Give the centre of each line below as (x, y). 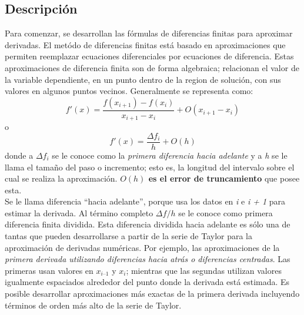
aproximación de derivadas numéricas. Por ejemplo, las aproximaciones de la (142, 247)
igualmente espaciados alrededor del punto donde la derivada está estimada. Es (147, 282)
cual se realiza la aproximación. (61, 178)
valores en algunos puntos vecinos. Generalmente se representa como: (129, 91)
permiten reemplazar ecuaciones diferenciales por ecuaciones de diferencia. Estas (149, 56)
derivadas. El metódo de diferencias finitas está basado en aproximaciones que (145, 44)
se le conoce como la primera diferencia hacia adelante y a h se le (170, 155)
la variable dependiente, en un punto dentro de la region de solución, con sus (143, 79)
